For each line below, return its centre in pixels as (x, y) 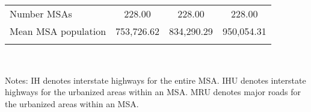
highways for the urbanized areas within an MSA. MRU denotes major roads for (153, 92)
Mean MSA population (58, 31)
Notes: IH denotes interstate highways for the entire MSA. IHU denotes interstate (155, 80)
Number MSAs (41, 14)
